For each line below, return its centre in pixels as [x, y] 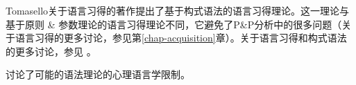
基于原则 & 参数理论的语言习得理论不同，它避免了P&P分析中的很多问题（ [174, 24]
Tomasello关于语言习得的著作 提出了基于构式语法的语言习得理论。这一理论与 [178, 10]
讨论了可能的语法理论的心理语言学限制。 [98, 74]
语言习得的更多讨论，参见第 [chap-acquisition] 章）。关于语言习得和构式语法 [181, 38]
